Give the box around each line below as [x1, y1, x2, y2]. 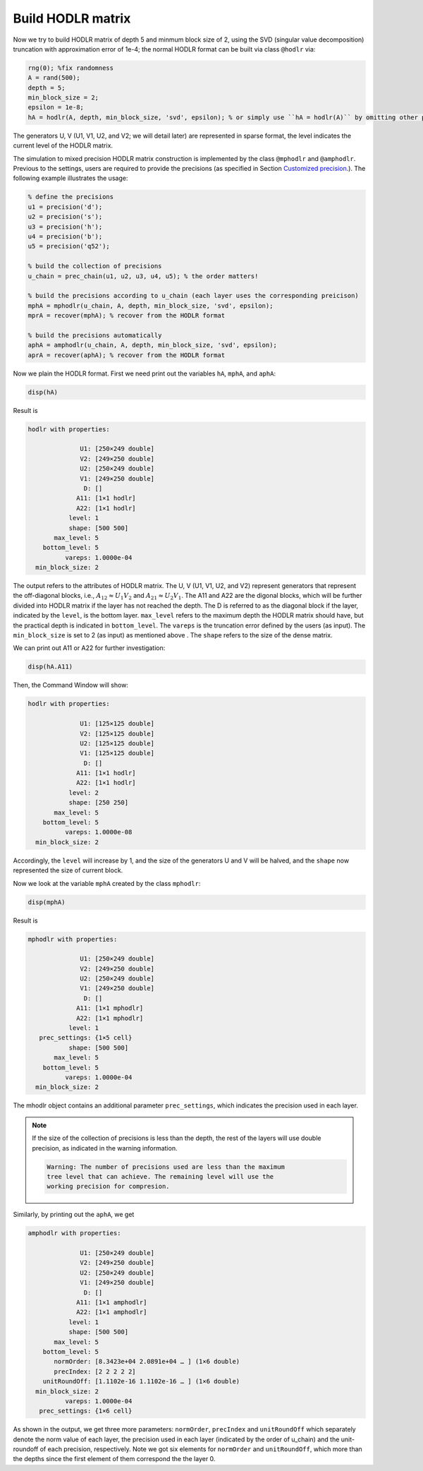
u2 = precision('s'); [27, 212, 103, 221]
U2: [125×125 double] [80, 739, 155, 747]
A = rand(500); [27, 74, 80, 82]
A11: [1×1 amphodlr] [76, 1299, 147, 1307]
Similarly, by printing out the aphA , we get [13, 1211, 135, 1219]
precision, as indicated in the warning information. [32, 1143, 178, 1152]
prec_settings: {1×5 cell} [39, 1034, 133, 1042]
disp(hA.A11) [27, 663, 73, 671]
